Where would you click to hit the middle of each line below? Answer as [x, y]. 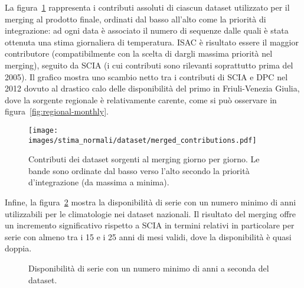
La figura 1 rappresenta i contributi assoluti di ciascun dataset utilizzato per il [147, 7]
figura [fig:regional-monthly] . [57, 111]
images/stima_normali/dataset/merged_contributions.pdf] [143, 140]
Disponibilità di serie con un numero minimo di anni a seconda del [149, 268]
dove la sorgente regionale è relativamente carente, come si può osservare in [141, 99]
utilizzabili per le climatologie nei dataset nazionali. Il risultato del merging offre [151, 213]
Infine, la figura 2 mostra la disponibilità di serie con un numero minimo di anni [151, 202]
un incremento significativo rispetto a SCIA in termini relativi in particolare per [150, 225]
